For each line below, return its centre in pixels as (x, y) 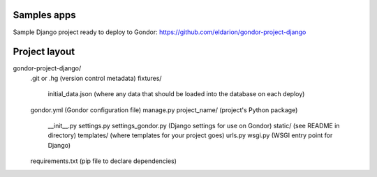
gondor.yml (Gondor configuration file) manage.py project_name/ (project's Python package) (164, 110)
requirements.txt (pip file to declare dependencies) (104, 161)
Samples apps (44, 15)
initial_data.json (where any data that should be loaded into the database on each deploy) (176, 94)
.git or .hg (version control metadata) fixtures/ (96, 78)
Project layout (44, 52)
